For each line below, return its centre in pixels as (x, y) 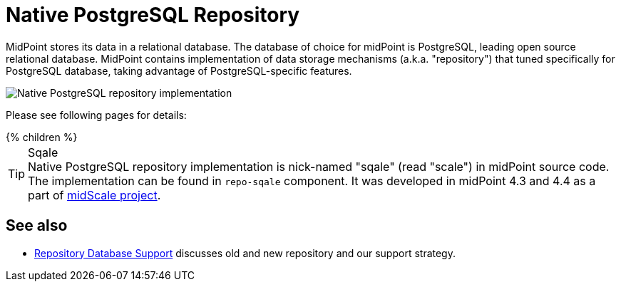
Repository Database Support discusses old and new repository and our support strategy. (245, 253)
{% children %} (42, 137)
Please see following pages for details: (96, 115)
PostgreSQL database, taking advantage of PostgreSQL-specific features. (179, 71)
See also (37, 226)
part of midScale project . (94, 195)
